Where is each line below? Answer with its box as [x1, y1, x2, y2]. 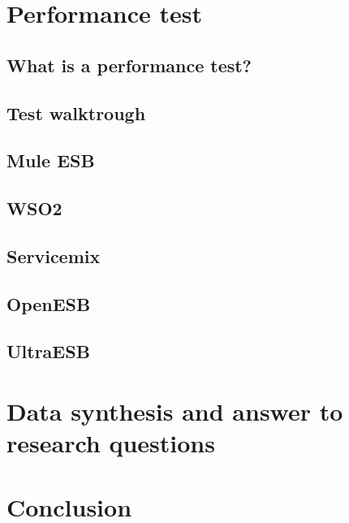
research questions [6, 426, 215, 460]
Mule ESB [6, 148, 95, 173]
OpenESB [6, 291, 91, 316]
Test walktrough [6, 100, 146, 125]
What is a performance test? [6, 52, 252, 77]
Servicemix [6, 243, 101, 268]
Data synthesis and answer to [6, 395, 343, 428]
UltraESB [6, 339, 90, 364]
